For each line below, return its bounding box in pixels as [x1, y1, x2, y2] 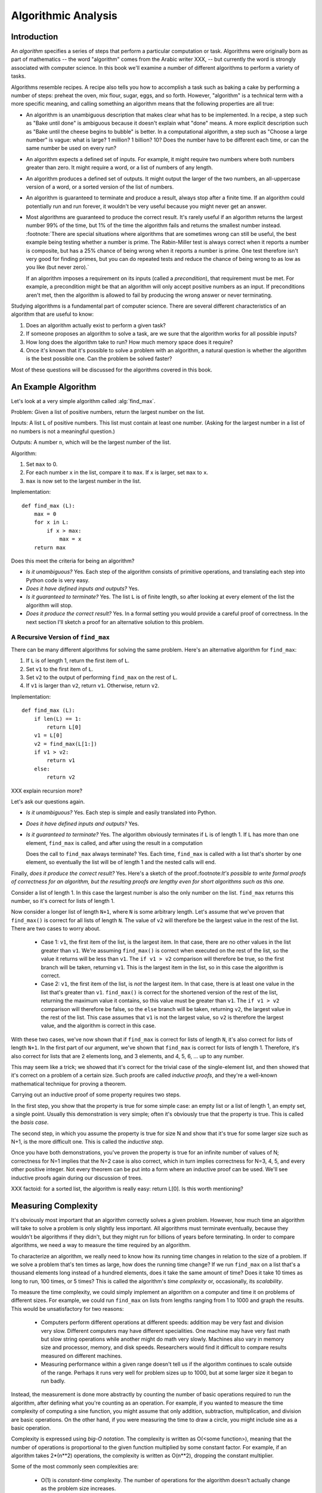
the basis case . [11, 1119, 49, 1126]
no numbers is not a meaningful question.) [11, 428, 116, 435]
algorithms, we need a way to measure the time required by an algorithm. [11, 1242, 191, 1249]
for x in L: [33, 519, 69, 526]
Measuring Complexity [11, 1200, 98, 1211]
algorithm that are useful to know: [11, 311, 94, 318]
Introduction [11, 32, 58, 42]
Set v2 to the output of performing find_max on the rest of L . [26, 674, 178, 681]
